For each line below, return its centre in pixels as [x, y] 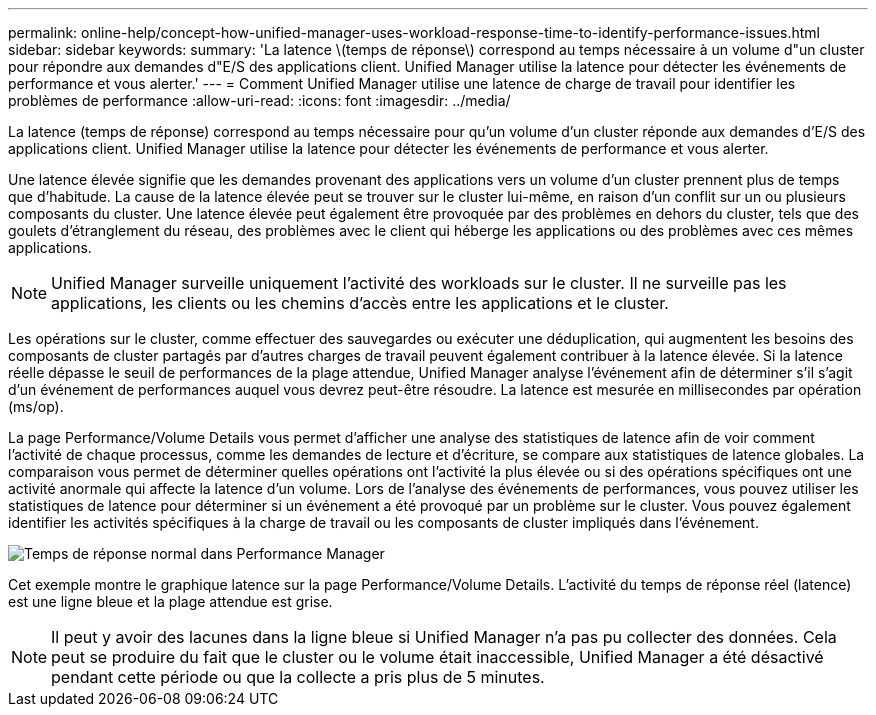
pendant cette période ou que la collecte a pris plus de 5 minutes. [298, 677]
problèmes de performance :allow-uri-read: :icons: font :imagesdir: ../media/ [259, 100]
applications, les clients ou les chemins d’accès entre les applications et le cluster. [360, 303]
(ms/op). [36, 406]
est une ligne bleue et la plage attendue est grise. [170, 601]
